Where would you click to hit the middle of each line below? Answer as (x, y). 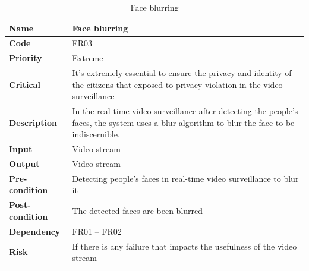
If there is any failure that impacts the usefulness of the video (185, 246)
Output (24, 164)
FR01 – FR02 (97, 231)
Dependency (35, 231)
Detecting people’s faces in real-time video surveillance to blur (185, 178)
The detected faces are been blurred (138, 211)
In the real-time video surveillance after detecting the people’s (185, 111)
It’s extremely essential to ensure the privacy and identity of (182, 73)
